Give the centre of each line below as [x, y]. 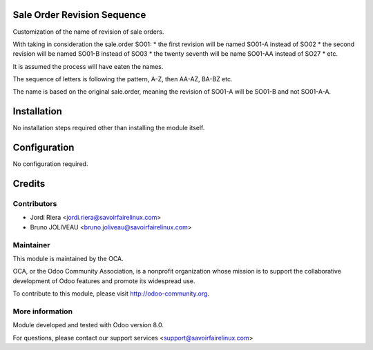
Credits [29, 184]
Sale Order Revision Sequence [79, 15]
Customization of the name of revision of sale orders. [88, 32]
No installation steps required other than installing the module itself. [109, 128]
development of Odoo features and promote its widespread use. [104, 281]
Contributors [35, 204]
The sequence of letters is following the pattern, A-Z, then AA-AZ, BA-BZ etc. [123, 79]
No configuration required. [50, 164]
